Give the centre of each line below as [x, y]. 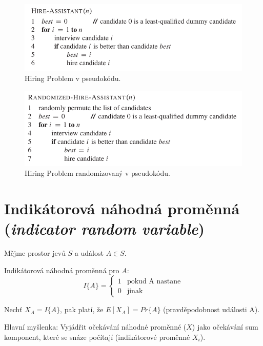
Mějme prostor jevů [35, 253]
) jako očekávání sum [225, 327]
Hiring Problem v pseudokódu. [73, 78]
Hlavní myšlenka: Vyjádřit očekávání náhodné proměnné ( [95, 327]
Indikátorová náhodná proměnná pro [62, 270]
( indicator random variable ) [104, 229]
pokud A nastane [154, 281]
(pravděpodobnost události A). [211, 309]
